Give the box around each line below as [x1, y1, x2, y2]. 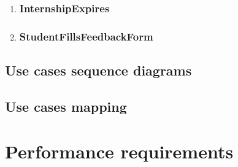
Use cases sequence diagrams [5, 61, 192, 80]
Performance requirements [5, 139, 234, 164]
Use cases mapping [5, 96, 127, 115]
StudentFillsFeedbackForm [19, 28, 153, 44]
